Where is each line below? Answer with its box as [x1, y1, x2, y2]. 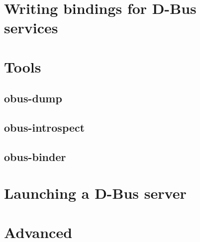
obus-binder [4, 149, 66, 164]
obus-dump [4, 90, 62, 106]
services [4, 17, 58, 38]
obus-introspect [4, 120, 85, 135]
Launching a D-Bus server [4, 183, 187, 203]
